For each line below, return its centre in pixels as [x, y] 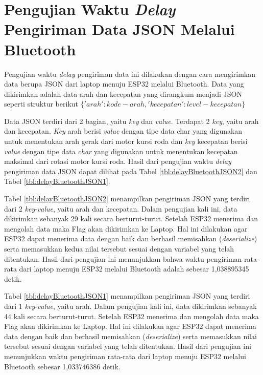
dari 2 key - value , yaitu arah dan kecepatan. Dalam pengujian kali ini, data [121, 208]
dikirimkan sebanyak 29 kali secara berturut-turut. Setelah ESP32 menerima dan [131, 218]
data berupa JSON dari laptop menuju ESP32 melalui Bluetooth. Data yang [124, 84]
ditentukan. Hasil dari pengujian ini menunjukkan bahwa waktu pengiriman [123, 258]
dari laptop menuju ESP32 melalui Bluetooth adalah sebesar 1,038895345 [134, 269]
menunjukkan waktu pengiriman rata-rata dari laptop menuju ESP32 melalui [125, 356]
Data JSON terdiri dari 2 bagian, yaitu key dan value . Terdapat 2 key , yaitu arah [131, 121]
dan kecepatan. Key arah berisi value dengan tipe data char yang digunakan [123, 131]
